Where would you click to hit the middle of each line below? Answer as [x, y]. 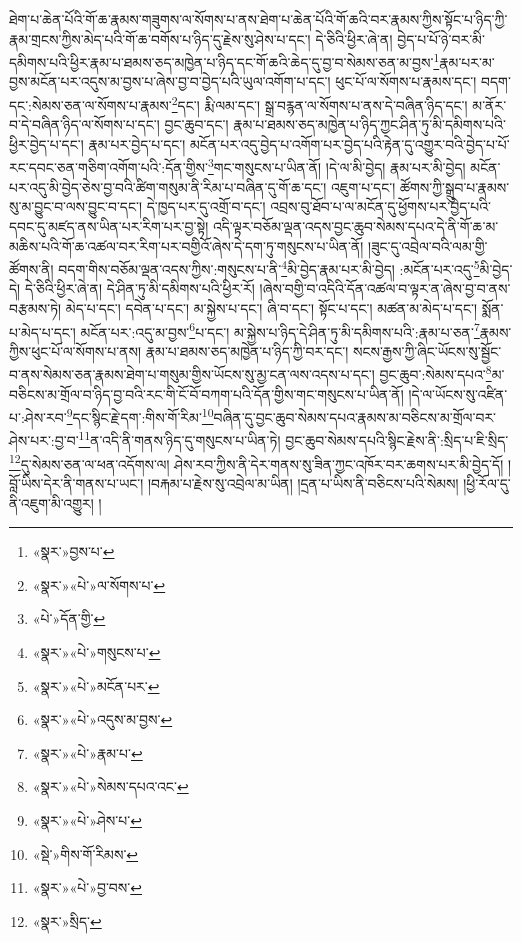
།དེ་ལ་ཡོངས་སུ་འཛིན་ [458, 393]
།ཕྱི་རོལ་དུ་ [487, 482]
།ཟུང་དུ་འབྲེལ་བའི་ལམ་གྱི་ [428, 245]
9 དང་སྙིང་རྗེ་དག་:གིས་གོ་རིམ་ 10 [140, 415]
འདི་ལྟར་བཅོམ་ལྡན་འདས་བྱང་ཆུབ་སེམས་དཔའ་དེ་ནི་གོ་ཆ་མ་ [355, 225]
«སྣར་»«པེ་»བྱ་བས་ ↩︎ [87, 887]
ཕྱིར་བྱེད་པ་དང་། [46, 143]
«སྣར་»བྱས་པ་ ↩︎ [73, 551]
